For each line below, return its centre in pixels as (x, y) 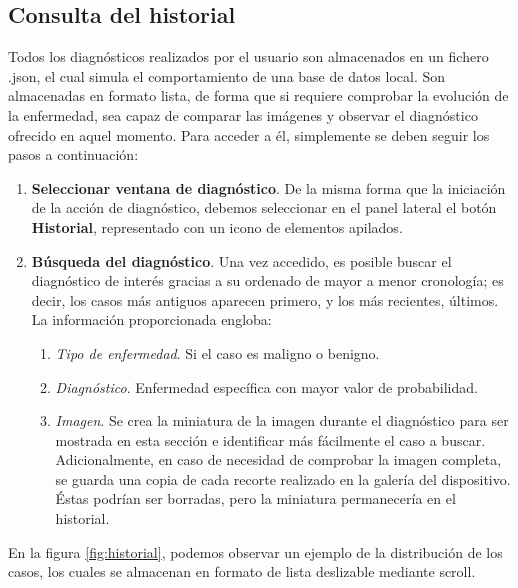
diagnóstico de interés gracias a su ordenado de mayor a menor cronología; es (267, 280)
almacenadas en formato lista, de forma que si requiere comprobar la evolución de (258, 95)
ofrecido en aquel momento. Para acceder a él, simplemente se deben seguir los (249, 134)
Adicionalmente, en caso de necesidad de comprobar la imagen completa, (278, 459)
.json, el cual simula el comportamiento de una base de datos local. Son (227, 75)
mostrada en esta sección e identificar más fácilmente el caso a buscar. (270, 439)
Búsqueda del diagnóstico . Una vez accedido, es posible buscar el (241, 260)
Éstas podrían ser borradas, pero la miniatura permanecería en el (255, 498)
